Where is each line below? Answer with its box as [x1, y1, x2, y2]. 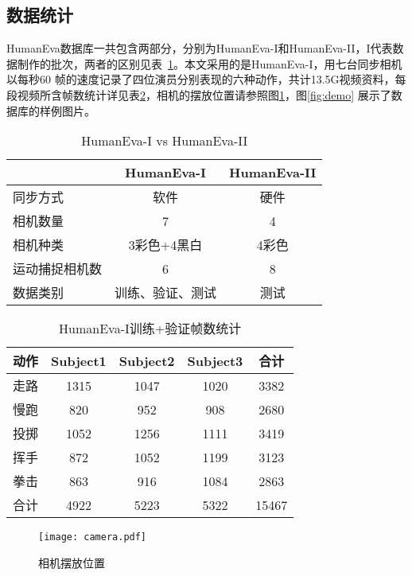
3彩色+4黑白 [128, 235, 203, 255]
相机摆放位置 [38, 554, 105, 570]
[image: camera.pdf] [38, 531, 147, 543]
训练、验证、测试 [115, 283, 217, 302]
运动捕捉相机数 [13, 259, 103, 278]
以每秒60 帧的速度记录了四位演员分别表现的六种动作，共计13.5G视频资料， [6, 71, 395, 88]
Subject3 [187, 351, 243, 370]
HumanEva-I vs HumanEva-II [81, 131, 248, 150]
